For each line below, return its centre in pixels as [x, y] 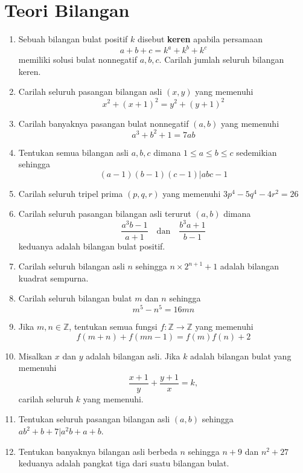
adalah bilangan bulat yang [241, 356]
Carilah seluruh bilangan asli [72, 266]
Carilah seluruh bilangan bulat [75, 298]
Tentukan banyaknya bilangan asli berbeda [98, 451]
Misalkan [35, 356]
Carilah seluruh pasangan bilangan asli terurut [105, 214]
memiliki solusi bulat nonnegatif [78, 60]
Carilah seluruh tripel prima [71, 193]
